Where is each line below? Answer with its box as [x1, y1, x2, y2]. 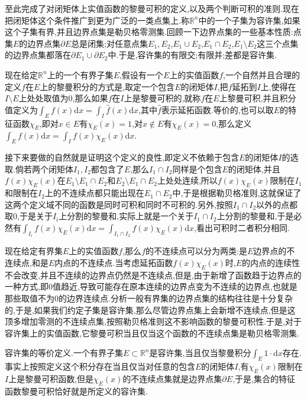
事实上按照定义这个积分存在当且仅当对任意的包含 [5, 360, 195, 373]
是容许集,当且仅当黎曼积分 [149, 347, 251, 359]
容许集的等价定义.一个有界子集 [5, 347, 123, 359]
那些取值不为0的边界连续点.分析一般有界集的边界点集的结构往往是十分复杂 [5, 291, 293, 304]
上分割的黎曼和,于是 [216, 210, 294, 222]
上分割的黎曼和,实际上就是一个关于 [59, 210, 194, 222]
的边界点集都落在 [5, 49, 71, 61]
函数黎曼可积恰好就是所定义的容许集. [5, 384, 148, 397]
